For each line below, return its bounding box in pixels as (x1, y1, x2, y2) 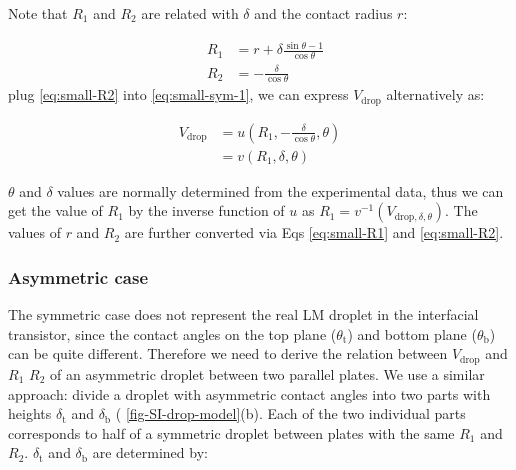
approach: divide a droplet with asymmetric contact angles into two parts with (8, 383, 491, 404)
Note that (8, 3, 68, 23)
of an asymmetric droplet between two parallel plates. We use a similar (49, 363, 485, 384)
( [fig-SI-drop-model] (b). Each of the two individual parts (115, 403, 466, 424)
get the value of (8, 200, 103, 221)
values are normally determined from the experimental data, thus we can (57, 180, 504, 201)
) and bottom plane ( (347, 323, 477, 344)
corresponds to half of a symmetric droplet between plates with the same (8, 422, 455, 443)
